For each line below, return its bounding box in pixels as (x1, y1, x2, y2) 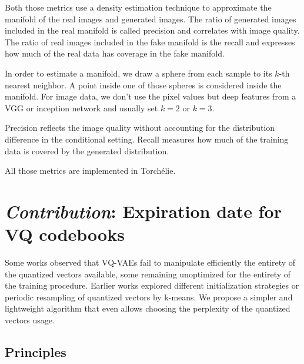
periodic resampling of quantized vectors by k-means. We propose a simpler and (5, 290, 293, 303)
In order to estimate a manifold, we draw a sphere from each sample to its (5, 67, 272, 79)
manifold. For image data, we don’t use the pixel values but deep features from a (5, 90, 296, 102)
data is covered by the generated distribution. (5, 144, 169, 157)
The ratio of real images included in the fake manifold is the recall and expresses (5, 35, 295, 48)
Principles (5, 342, 66, 360)
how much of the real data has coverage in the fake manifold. (5, 47, 225, 59)
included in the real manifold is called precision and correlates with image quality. (5, 24, 300, 37)
